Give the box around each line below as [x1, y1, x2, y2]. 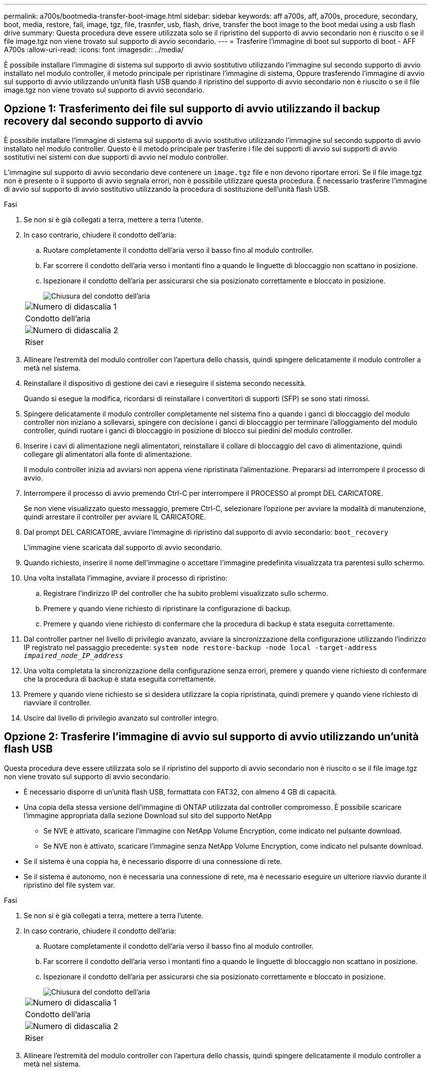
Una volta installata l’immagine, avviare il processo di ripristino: [24, 573, 228, 582]
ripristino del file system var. [24, 880, 115, 889]
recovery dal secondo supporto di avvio [4, 115, 203, 128]
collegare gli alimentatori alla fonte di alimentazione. [24, 449, 192, 458]
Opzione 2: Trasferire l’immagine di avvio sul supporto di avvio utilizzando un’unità [4, 730, 419, 743]
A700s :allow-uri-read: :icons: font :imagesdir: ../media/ [4, 45, 184, 54]
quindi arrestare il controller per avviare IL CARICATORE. [24, 512, 206, 521]
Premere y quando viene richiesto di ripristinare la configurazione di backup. [43, 604, 292, 613]
